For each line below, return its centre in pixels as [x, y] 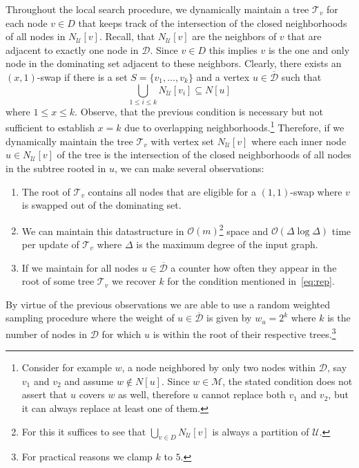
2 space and [244, 230]
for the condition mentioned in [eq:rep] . [251, 281]
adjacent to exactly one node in [72, 49]
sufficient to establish [50, 128]
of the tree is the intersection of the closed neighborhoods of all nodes [204, 155]
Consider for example [67, 367]
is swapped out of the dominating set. [101, 205]
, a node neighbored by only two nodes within [219, 367]
